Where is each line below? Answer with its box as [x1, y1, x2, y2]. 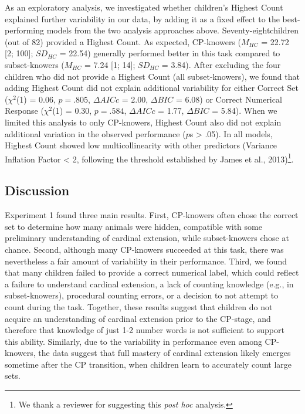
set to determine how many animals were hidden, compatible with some [5, 220, 262, 232]
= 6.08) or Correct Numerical [175, 93, 282, 105]
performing [5, 24, 44, 36]
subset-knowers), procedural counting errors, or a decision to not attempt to [5, 289, 279, 301]
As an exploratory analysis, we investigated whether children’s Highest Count [5, 1, 283, 13]
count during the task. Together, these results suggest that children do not [5, 300, 273, 313]
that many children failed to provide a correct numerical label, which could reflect [5, 266, 299, 279]
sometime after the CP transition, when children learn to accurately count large [5, 358, 292, 370]
